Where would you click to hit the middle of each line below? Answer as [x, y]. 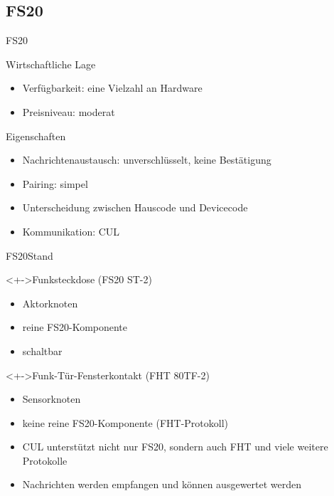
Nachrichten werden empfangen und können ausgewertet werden [162, 484]
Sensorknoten [52, 399]
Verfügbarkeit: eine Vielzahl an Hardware [112, 88]
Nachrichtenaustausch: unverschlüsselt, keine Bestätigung [147, 160]
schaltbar [42, 350]
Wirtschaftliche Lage [51, 64]
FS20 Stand [29, 255]
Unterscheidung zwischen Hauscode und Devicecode [135, 207]
